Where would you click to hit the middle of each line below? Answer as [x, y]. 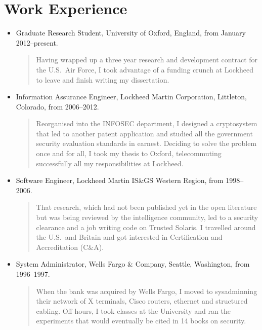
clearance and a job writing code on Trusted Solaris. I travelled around [146, 227]
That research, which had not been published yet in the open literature [146, 207]
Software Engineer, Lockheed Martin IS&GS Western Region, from [120, 180]
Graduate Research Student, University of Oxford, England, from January [131, 33]
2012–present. [37, 42]
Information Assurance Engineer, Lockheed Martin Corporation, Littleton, [131, 97]
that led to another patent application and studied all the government [144, 133]
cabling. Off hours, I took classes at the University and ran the [133, 310]
